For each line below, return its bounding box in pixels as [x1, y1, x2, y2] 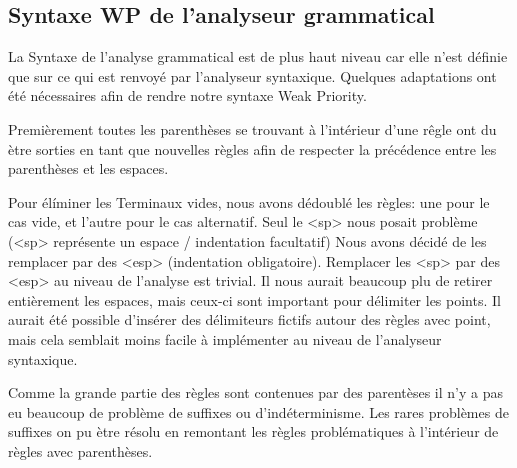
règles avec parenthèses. [8, 440, 153, 461]
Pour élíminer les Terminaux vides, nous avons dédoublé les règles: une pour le [8, 191, 490, 212]
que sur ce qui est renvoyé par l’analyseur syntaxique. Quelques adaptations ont [8, 65, 497, 86]
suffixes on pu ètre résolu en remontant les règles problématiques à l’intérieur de [8, 421, 499, 442]
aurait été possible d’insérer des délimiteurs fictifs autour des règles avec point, [8, 309, 491, 330]
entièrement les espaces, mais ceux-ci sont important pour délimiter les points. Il [8, 289, 501, 310]
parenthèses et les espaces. [8, 158, 169, 179]
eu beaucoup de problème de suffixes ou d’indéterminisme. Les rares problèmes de [8, 401, 509, 422]
